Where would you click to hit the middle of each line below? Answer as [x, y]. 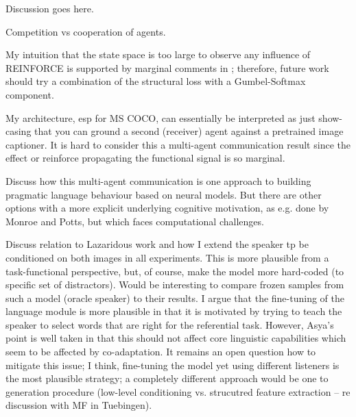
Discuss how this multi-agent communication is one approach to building [158, 180]
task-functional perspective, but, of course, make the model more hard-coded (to [175, 271]
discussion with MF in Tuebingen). [79, 405]
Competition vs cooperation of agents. [86, 31]
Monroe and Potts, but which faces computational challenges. [135, 221]
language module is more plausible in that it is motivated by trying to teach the [174, 311]
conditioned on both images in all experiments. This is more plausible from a [167, 257]
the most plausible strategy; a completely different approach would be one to [167, 378]
